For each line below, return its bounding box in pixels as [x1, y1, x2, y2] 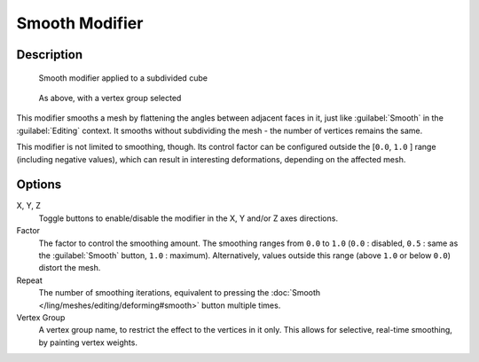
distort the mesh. [38, 263, 101, 273]
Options [16, 177, 62, 193]
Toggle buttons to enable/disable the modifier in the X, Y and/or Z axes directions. [38, 213, 339, 224]
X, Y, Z [16, 201, 42, 211]
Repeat [16, 275, 43, 286]
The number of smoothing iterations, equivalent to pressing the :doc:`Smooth [38, 287, 321, 298]
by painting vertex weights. [38, 337, 137, 348]
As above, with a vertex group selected [38, 92, 182, 103]
